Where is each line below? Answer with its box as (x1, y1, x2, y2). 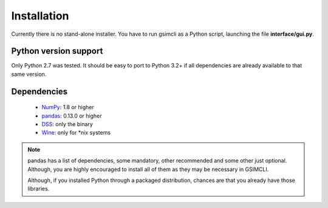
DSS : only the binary (41, 121, 94, 128)
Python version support (11, 46, 103, 56)
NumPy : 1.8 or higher (41, 104, 94, 111)
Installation (11, 9, 69, 22)
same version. (11, 70, 47, 78)
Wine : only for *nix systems (41, 129, 111, 136)
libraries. (27, 185, 50, 192)
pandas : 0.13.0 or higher (41, 112, 102, 119)
